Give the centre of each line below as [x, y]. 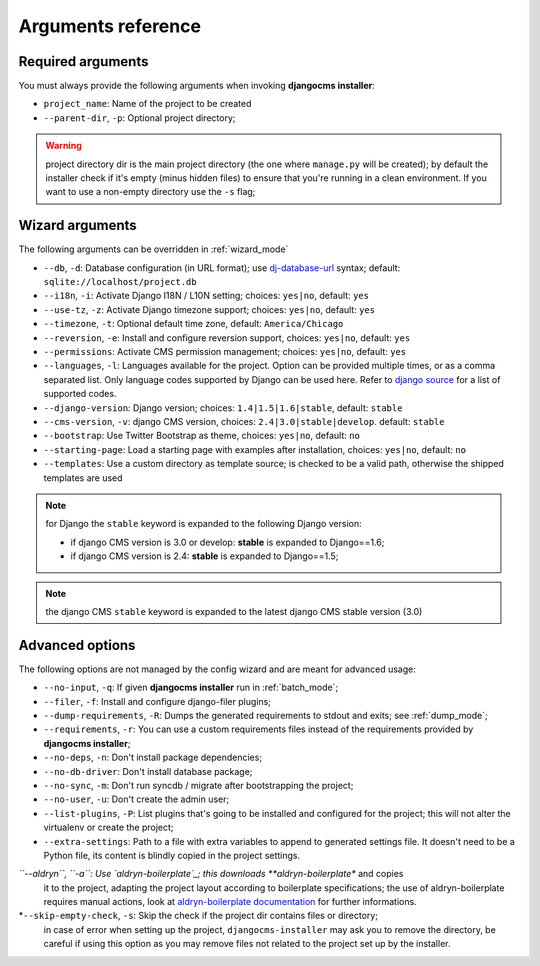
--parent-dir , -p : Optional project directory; [139, 117]
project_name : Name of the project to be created [147, 104]
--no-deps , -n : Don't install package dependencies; [153, 757]
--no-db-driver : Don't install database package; [148, 771]
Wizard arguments [77, 225]
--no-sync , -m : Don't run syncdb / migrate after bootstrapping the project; [198, 785]
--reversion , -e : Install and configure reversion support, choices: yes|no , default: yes [227, 337]
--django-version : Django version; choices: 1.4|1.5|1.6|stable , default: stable [223, 407]
